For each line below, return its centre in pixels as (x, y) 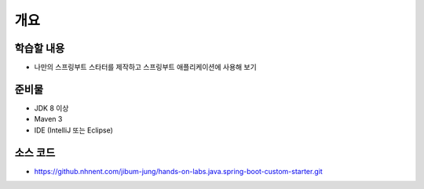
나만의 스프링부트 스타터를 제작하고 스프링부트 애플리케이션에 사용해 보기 (145, 67)
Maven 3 (48, 119)
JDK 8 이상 (51, 108)
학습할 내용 (40, 48)
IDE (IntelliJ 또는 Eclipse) (74, 130)
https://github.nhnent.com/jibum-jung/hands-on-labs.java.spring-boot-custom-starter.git (178, 171)
